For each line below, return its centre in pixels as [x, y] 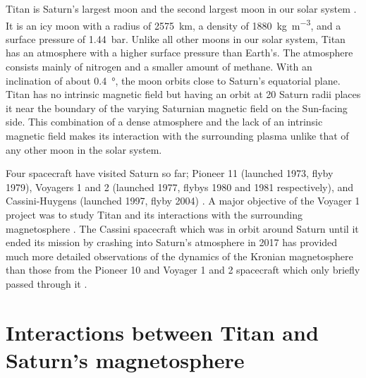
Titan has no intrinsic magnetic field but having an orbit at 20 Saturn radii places [183, 94]
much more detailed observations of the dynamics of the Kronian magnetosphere [179, 256]
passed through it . [47, 283]
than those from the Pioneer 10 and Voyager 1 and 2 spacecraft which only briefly [183, 270]
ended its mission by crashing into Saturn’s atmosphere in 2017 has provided [172, 242]
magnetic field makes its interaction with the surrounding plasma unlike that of [177, 135]
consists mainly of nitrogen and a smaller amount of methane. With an [159, 67]
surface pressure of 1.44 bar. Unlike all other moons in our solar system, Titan [176, 38]
